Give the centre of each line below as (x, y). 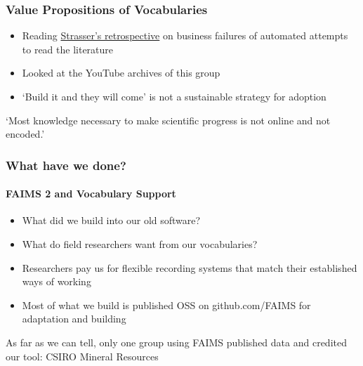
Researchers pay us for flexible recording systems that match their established (190, 267)
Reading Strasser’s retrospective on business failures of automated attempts (185, 35)
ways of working (57, 281)
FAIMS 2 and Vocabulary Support (91, 194)
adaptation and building (74, 319)
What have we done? (66, 165)
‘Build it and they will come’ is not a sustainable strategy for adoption (174, 96)
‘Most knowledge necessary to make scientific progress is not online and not (168, 120)
